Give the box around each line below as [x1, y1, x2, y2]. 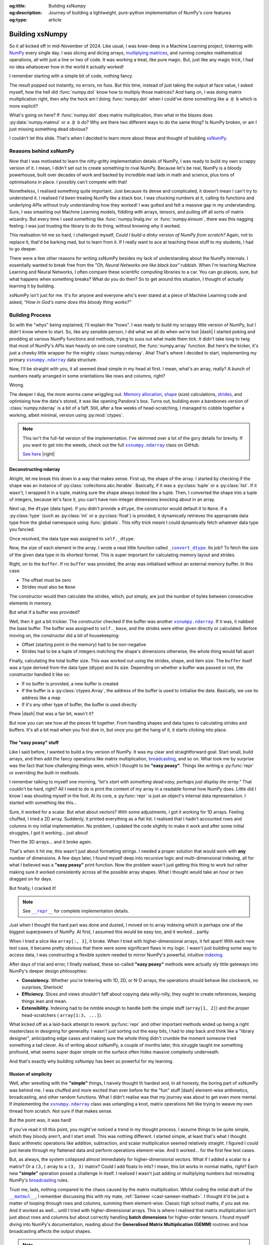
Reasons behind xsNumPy [9, 147, 75, 154]
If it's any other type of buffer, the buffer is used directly [21, 702, 137, 708]
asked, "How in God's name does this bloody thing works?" [9, 299, 132, 305]
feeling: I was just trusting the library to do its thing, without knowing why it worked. [9, 223, 181, 229]
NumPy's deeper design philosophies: [9, 968, 88, 974]
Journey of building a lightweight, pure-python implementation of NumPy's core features [48, 10, 231, 16]
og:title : [9, 3, 26, 8]
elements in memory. [9, 600, 52, 606]
